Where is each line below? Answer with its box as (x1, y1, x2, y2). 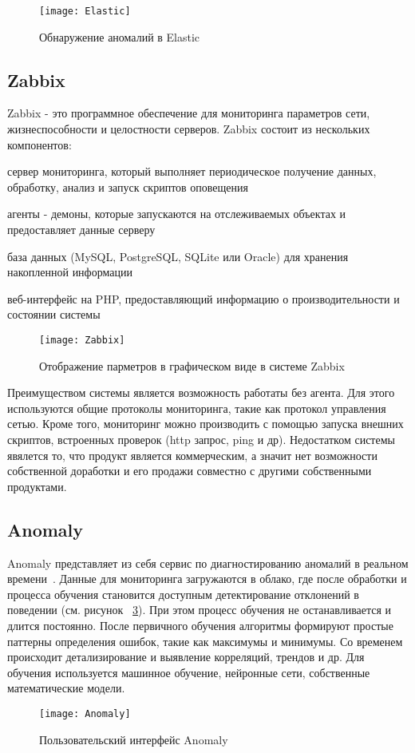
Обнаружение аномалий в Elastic (39, 28, 200, 45)
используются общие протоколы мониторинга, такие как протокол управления (7, 399, 386, 416)
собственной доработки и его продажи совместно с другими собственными (7, 462, 372, 479)
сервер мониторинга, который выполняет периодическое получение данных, (7, 163, 377, 180)
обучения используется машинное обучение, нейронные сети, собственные (7, 664, 370, 680)
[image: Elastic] (39, 6, 131, 17)
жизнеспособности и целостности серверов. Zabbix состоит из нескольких (7, 121, 370, 137)
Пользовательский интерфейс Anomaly (39, 731, 228, 747)
